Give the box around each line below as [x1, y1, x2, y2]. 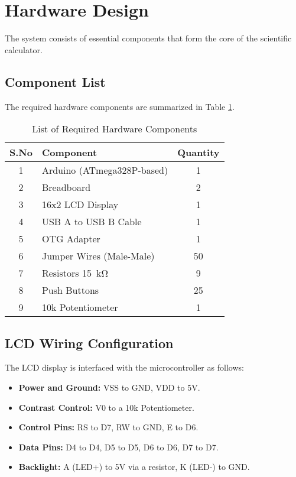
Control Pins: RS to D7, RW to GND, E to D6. [18, 421, 199, 433]
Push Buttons [41, 283, 99, 297]
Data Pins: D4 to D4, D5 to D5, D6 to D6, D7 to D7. [18, 440, 219, 453]
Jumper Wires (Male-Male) [41, 249, 155, 263]
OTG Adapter [41, 232, 100, 246]
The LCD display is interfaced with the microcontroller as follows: [5, 361, 244, 374]
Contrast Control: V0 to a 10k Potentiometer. [18, 401, 194, 413]
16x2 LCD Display [41, 197, 119, 212]
